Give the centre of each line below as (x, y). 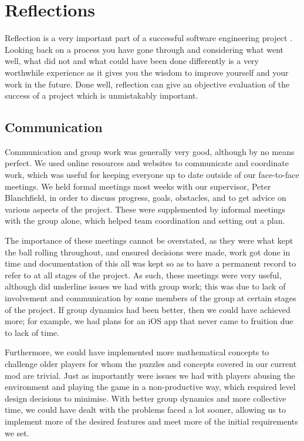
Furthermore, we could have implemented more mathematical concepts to (137, 352)
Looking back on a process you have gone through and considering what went (144, 49)
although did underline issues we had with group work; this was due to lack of (145, 286)
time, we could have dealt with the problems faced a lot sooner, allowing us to (145, 410)
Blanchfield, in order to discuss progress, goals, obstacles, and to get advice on (146, 198)
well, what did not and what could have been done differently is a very (132, 61)
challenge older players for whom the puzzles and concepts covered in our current (151, 363)
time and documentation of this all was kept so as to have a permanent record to (151, 263)
